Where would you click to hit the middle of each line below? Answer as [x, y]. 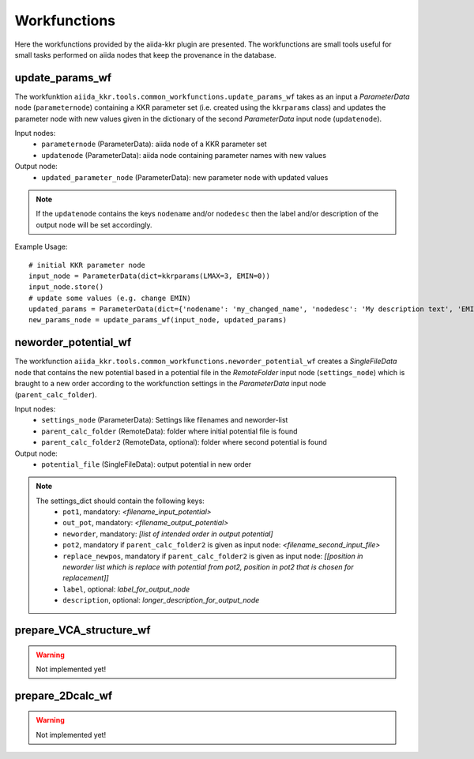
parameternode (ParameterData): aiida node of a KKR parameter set [154, 144]
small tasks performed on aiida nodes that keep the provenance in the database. [145, 54]
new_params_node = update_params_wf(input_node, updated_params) [158, 320]
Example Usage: [41, 247]
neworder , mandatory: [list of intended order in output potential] [168, 534]
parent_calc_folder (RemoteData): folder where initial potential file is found [169, 431]
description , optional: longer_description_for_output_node [161, 600]
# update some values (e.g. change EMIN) [110, 298]
